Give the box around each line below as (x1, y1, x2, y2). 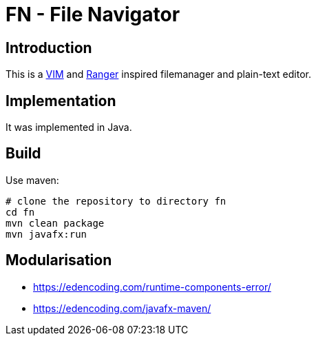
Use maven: (6, 174, 59, 186)
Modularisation (6, 251, 112, 269)
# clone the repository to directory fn (6, 195, 227, 207)
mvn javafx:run (6, 228, 87, 240)
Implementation (6, 92, 116, 110)
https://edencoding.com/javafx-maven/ (33, 302, 211, 314)
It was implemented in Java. (6, 121, 132, 134)
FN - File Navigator (6, 3, 180, 26)
